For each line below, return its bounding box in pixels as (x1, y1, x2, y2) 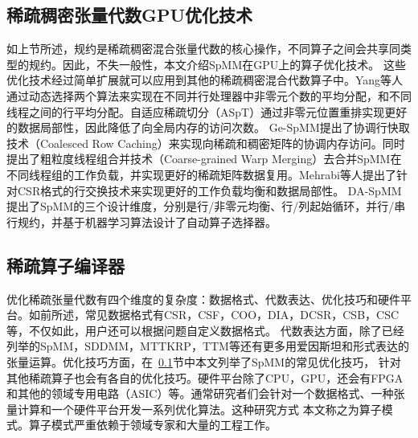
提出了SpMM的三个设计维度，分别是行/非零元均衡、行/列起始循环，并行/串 (6, 198, 406, 215)
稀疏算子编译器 (6, 252, 125, 277)
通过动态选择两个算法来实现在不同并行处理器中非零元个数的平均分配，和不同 (6, 87, 412, 104)
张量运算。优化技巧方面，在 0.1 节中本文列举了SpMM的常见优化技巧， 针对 (6, 353, 401, 370)
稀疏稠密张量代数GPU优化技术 (6, 2, 253, 27)
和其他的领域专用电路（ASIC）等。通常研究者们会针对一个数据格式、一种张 (6, 385, 405, 402)
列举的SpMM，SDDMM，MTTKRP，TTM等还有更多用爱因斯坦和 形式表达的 (6, 338, 409, 354)
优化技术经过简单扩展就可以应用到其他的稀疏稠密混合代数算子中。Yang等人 (6, 72, 404, 88)
